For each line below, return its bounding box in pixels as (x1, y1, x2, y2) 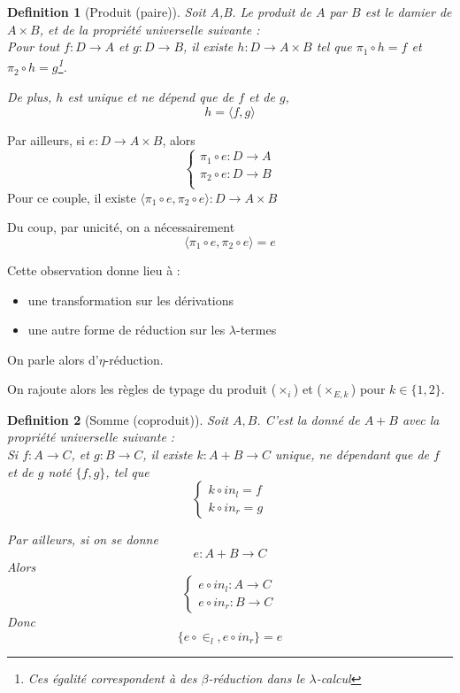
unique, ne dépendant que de (275, 444, 429, 463)
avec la (402, 410, 440, 428)
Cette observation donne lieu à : (7, 260, 180, 279)
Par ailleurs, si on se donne (7, 530, 158, 549)
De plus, (7, 88, 52, 106)
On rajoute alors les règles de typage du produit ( (7, 380, 277, 398)
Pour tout (7, 37, 60, 56)
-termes (236, 320, 277, 339)
